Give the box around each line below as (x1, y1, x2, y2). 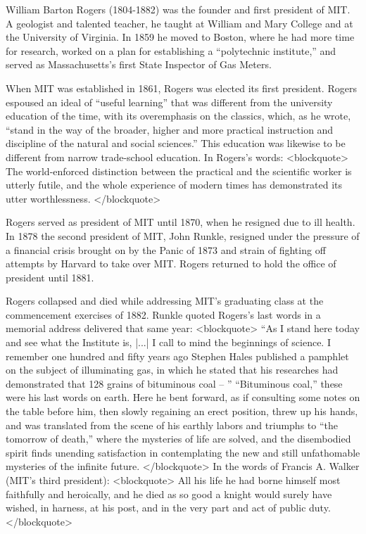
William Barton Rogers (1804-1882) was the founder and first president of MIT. (6, 2, 351, 16)
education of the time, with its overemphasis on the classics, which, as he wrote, (6, 108, 351, 123)
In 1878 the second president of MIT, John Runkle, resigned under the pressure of (6, 228, 360, 243)
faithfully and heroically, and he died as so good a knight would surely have (6, 486, 332, 501)
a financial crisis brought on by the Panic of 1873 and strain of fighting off (6, 242, 326, 257)
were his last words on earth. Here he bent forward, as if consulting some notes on (6, 390, 360, 405)
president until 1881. (6, 269, 94, 284)
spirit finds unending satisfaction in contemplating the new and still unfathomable (6, 445, 360, 459)
